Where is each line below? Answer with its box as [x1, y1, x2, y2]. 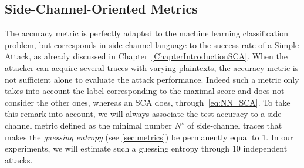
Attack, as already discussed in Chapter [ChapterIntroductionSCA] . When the [5, 50, 288, 62]
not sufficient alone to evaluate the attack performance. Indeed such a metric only [5, 73, 299, 85]
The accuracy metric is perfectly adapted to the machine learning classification [5, 27, 288, 39]
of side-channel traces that [187, 119, 282, 131]
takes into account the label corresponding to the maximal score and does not [5, 85, 285, 97]
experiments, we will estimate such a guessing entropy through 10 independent [5, 142, 288, 154]
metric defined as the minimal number [34, 119, 172, 131]
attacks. [5, 153, 33, 166]
